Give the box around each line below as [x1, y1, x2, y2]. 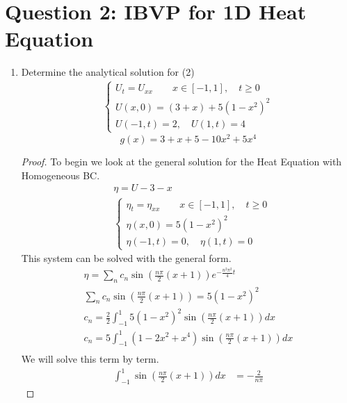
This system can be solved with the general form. [21, 251, 232, 265]
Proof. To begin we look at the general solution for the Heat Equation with [21, 154, 342, 169]
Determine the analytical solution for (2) [21, 65, 195, 79]
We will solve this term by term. [21, 352, 159, 366]
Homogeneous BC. [21, 167, 100, 182]
